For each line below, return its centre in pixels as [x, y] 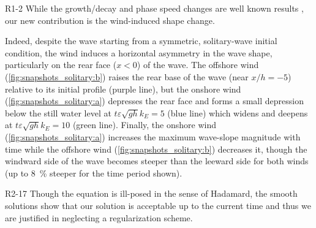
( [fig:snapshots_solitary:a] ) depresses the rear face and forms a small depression [154, 101]
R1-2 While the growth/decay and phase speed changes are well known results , [154, 8]
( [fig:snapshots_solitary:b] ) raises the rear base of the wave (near [127, 76]
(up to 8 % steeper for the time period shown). [94, 173]
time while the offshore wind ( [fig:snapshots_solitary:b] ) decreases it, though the [156, 149]
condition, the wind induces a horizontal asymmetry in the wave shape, [139, 52]
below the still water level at [58, 112]
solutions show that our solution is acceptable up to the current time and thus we [158, 205]
